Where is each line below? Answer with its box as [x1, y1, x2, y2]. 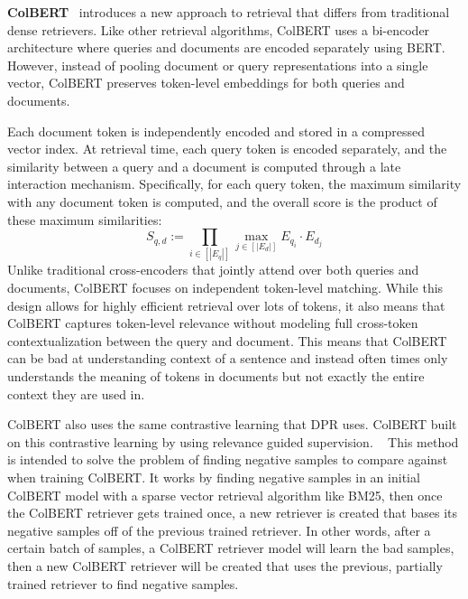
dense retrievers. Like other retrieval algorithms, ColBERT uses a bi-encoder [7, 20, 430, 39]
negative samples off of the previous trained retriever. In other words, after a [7, 520, 431, 539]
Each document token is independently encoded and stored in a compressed [7, 121, 425, 140]
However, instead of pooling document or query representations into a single [7, 55, 428, 74]
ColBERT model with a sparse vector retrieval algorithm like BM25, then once [7, 485, 443, 504]
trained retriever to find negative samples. [7, 574, 239, 593]
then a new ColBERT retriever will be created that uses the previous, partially [7, 556, 443, 575]
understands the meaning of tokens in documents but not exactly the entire [7, 367, 425, 386]
